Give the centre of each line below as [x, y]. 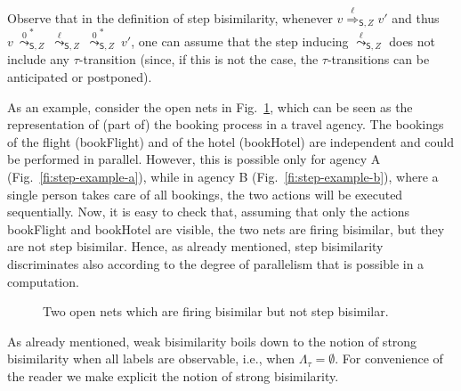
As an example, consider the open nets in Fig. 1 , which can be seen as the [210, 106]
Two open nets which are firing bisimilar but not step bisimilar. [216, 311]
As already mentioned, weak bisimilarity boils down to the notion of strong [212, 341]
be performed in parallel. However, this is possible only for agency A [194, 159]
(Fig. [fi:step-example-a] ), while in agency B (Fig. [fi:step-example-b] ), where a [223, 176]
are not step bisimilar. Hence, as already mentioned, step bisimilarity [195, 246]
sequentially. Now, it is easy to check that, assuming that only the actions [208, 212]
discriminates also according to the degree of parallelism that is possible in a [216, 263]
